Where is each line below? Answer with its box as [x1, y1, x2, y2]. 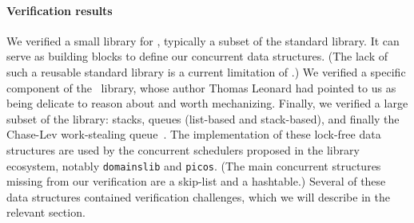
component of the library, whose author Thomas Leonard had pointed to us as [6, 79, 396, 96]
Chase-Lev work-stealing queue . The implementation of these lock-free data [6, 126, 381, 143]
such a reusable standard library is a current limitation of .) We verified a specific [6, 63, 406, 80]
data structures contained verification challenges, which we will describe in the [6, 188, 390, 205]
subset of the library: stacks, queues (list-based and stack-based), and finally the [6, 110, 400, 127]
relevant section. [6, 204, 86, 221]
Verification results [6, 2, 113, 18]
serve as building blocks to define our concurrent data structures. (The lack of [6, 48, 388, 65]
